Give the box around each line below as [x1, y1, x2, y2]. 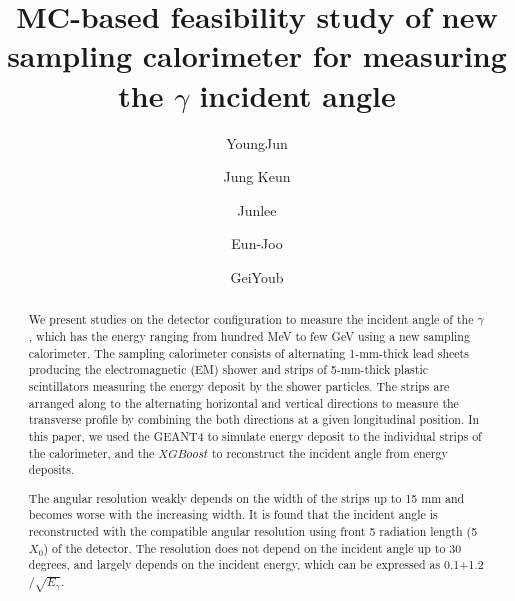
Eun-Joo [231, 233, 283, 254]
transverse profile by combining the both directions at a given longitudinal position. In [28, 411, 480, 428]
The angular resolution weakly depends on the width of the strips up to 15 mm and [28, 489, 465, 506]
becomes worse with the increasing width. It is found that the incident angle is [28, 506, 438, 523]
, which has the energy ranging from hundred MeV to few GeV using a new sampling [28, 327, 470, 344]
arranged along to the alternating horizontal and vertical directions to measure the [28, 394, 459, 411]
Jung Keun [223, 166, 291, 187]
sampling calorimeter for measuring [7, 35, 507, 76]
